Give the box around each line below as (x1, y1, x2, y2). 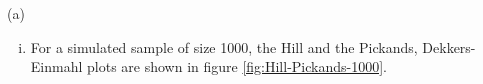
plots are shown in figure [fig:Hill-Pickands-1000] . (87, 56, 387, 77)
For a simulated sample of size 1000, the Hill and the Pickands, (30, 36, 418, 57)
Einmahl (30, 56, 83, 77)
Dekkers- (422, 36, 476, 57)
